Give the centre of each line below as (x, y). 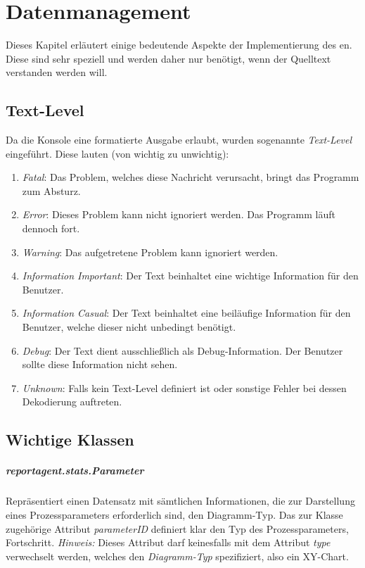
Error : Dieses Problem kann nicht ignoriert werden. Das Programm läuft (179, 214)
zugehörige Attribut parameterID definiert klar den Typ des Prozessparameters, (177, 528)
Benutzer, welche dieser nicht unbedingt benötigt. (129, 327)
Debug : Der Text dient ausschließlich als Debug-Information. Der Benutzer (182, 350)
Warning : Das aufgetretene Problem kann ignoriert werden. (150, 252)
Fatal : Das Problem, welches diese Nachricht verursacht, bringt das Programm (191, 177)
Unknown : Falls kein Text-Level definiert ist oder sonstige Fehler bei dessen (184, 387)
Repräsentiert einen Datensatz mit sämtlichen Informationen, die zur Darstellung (180, 501)
